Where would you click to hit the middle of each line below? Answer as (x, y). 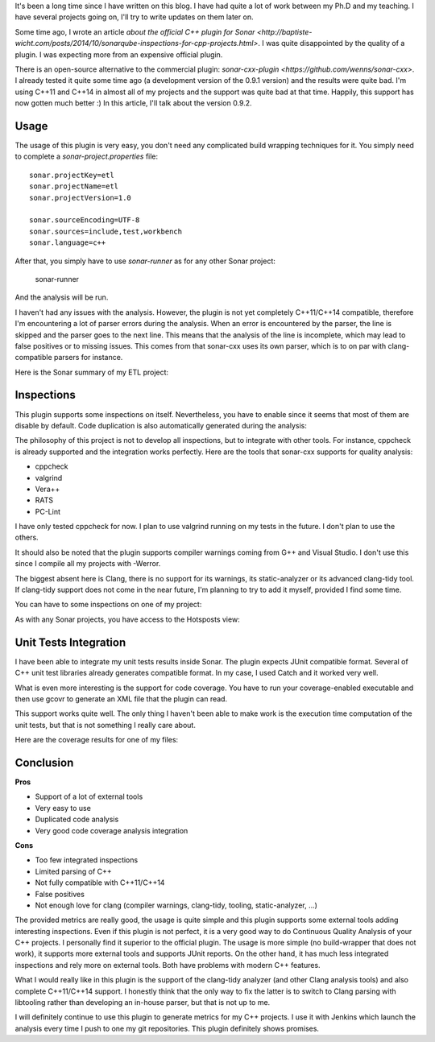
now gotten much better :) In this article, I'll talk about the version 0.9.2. (134, 103)
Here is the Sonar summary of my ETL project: (92, 372)
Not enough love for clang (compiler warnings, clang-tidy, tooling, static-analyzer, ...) (176, 905)
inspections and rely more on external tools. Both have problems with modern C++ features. (168, 965)
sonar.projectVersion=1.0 (81, 198)
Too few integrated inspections (87, 860)
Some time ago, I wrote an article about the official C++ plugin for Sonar (135, 31)
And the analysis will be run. (62, 297)
